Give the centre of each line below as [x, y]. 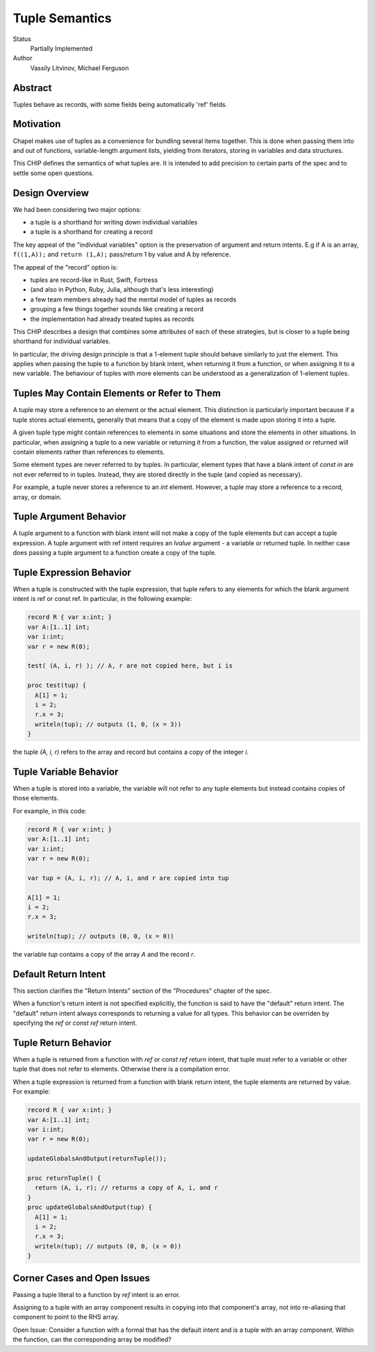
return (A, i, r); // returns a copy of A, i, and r [126, 1188]
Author [23, 58]
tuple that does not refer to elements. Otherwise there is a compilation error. [122, 1069]
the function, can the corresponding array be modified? [92, 1339]
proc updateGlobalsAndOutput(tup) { [90, 1207]
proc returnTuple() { [64, 1178]
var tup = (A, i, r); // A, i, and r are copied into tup [128, 878]
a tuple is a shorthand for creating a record [91, 232]
